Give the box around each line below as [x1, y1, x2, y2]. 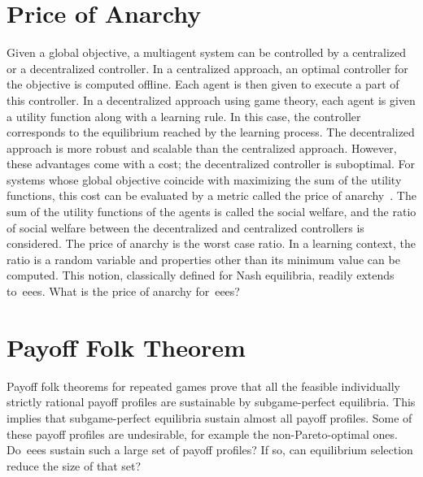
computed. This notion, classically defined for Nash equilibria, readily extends [7, 267, 395, 284]
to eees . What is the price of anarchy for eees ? [7, 283, 240, 300]
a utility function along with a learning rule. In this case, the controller [7, 107, 361, 124]
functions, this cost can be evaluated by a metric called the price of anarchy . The [7, 187, 416, 204]
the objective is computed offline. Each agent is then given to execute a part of [7, 76, 399, 93]
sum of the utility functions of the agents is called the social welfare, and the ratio [7, 203, 416, 220]
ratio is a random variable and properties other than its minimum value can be [7, 250, 400, 267]
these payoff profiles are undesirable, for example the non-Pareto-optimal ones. [7, 425, 398, 442]
